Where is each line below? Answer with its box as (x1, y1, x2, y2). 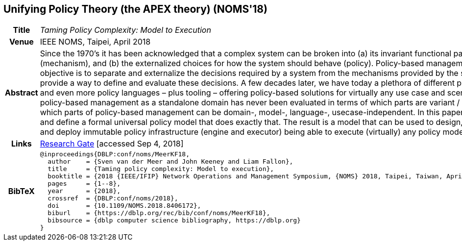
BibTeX (8, 186, 35, 196)
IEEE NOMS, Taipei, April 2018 (40, 37, 151, 47)
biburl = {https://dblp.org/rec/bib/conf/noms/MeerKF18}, (48, 209, 270, 217)
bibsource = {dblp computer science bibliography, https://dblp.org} (48, 217, 301, 224)
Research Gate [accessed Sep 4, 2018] (40, 139, 184, 149)
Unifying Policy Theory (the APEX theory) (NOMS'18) (3, 3, 267, 15)
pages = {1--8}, (48, 180, 121, 188)
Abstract (5, 88, 38, 98)
